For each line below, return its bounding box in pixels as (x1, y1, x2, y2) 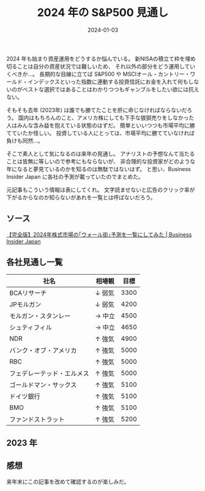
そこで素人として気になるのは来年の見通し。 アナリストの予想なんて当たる (6, 150, 195, 157)
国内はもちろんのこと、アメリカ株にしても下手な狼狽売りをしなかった (18, 114, 195, 121)
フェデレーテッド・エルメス (9, 369, 90, 378)
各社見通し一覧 (6, 257, 63, 267)
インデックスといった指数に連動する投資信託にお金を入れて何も (27, 78, 188, 85)
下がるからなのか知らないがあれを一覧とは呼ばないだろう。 (6, 194, 156, 201)
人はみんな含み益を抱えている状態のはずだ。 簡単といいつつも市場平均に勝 (6, 121, 195, 129)
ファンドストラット (9, 415, 65, 424)
